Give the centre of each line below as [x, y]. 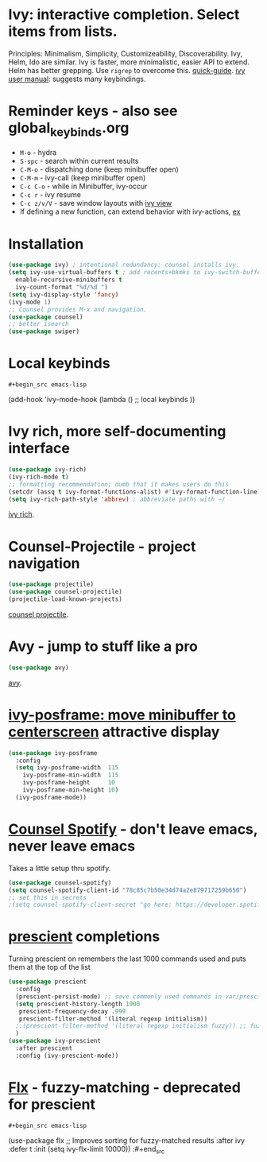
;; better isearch [39, 324]
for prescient [52, 1104]
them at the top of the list [50, 967]
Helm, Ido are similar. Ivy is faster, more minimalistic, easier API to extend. [129, 62]
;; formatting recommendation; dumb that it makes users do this [118, 484]
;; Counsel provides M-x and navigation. [78, 309]
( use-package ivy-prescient [55, 1041]
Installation [46, 244]
